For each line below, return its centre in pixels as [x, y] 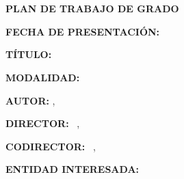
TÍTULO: [29, 54]
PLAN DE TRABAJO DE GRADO [92, 9]
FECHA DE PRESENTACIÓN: [83, 31]
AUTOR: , [30, 100]
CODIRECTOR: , [51, 146]
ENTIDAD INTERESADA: [73, 169]
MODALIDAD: [43, 77]
